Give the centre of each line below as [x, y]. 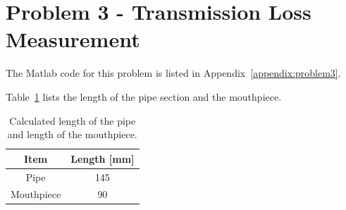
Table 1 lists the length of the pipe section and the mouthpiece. [144, 96]
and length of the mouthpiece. [72, 134]
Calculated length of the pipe [73, 120]
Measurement [73, 39]
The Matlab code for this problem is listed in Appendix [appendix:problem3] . [173, 73]
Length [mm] [103, 158]
